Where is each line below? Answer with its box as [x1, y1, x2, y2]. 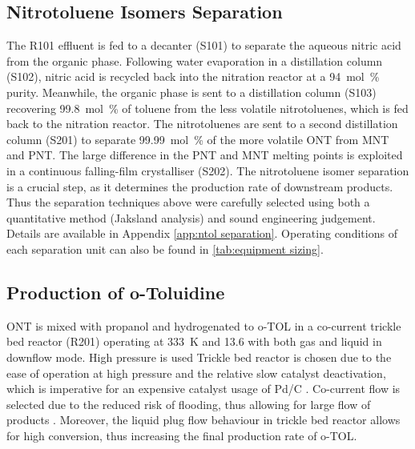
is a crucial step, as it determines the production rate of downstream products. [6, 178, 393, 194]
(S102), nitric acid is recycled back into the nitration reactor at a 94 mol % [6, 68, 380, 85]
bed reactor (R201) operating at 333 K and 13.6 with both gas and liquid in [6, 333, 382, 350]
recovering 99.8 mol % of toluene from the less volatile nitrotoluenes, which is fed [6, 99, 409, 116]
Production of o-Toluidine [6, 279, 225, 304]
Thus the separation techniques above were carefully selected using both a [6, 194, 370, 210]
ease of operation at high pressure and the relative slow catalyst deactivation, [6, 364, 386, 381]
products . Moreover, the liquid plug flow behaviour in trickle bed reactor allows [6, 411, 401, 428]
